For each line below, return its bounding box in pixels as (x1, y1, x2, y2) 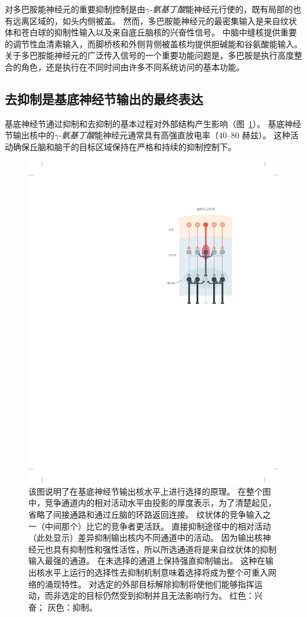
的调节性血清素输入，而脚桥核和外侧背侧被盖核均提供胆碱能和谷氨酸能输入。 (5, 37, 302, 50)
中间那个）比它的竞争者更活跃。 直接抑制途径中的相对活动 (44, 519, 271, 532)
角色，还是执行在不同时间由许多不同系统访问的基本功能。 (21, 60, 244, 73)
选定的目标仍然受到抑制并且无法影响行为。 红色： (61, 589, 254, 602)
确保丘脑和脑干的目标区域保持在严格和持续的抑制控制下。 (12, 140, 236, 152)
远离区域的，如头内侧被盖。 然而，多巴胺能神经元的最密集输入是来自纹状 (12, 14, 297, 27)
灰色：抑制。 (47, 600, 97, 613)
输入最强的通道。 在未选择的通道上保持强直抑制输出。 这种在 (28, 554, 266, 567)
